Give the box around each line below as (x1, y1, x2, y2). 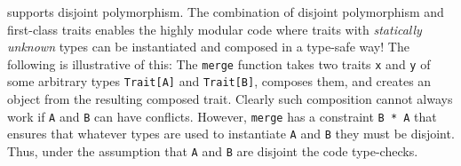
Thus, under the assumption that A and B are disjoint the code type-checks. (7, 142, 418, 160)
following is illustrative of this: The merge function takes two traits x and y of (7, 54, 431, 73)
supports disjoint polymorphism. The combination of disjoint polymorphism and (7, 3, 444, 20)
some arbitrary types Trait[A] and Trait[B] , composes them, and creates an (7, 72, 432, 91)
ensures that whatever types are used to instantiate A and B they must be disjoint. (7, 124, 455, 143)
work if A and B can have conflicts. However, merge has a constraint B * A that (7, 107, 437, 125)
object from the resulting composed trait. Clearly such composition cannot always (7, 90, 453, 108)
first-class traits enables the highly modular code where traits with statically (7, 20, 422, 38)
